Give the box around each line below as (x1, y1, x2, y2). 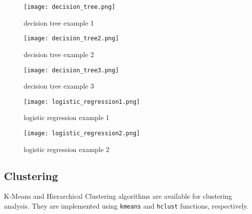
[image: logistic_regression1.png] (24, 98, 140, 105)
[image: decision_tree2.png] (24, 35, 119, 42)
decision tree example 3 (24, 81, 94, 91)
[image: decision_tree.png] (24, 3, 116, 10)
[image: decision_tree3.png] (24, 66, 119, 74)
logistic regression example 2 (24, 144, 110, 154)
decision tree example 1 (24, 17, 94, 28)
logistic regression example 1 (24, 112, 110, 122)
